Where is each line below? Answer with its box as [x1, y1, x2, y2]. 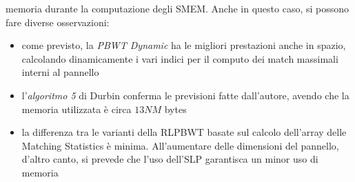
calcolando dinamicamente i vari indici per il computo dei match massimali [21, 51, 338, 65]
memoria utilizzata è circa [21, 101, 132, 116]
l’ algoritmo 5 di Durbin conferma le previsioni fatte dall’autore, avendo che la [21, 88, 349, 102]
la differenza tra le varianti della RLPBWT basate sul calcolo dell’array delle [21, 125, 347, 139]
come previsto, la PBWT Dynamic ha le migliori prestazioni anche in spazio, [21, 38, 346, 52]
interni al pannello [21, 65, 99, 79]
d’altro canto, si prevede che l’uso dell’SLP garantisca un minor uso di [21, 152, 318, 166]
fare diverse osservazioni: [6, 14, 110, 29]
